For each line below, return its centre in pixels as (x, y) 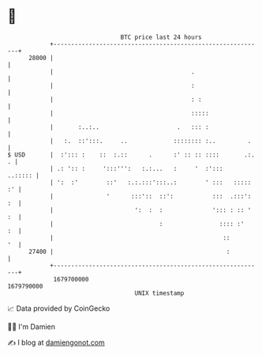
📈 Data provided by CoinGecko (59, 308)
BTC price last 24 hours (161, 37)
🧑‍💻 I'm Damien (32, 327)
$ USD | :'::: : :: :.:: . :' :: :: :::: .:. (131, 155)
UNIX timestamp (159, 293)
